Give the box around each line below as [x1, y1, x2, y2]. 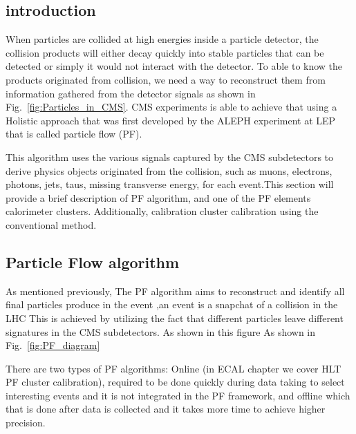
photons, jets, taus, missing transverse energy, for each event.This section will [6, 177, 334, 191]
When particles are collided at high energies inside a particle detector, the [6, 32, 319, 46]
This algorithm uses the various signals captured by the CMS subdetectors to [6, 149, 334, 164]
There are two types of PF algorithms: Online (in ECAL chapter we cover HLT [6, 361, 341, 375]
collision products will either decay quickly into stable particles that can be [6, 45, 324, 59]
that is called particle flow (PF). [6, 126, 142, 141]
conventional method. [6, 217, 97, 232]
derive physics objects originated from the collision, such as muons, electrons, [6, 163, 332, 178]
